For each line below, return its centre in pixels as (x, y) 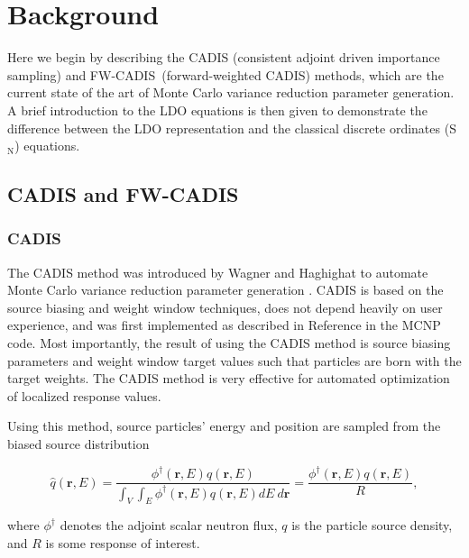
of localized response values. (84, 395)
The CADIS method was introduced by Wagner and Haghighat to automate (218, 272)
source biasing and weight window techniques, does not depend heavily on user (225, 307)
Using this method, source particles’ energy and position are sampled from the (224, 426)
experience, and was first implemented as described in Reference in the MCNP (224, 325)
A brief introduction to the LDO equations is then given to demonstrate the (217, 110)
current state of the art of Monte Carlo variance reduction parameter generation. (231, 92)
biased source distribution (78, 444)
